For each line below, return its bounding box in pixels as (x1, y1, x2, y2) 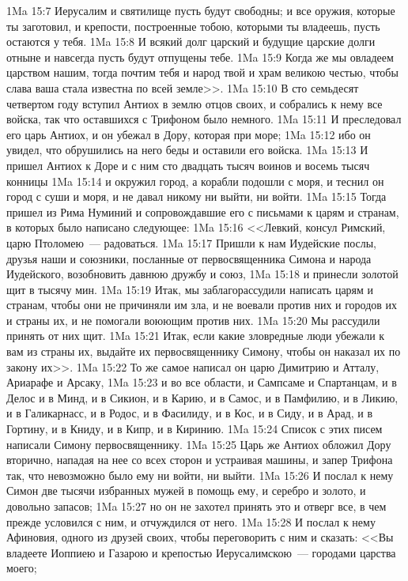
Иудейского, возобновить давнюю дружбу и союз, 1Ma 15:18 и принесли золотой (6, 266, 399, 282)
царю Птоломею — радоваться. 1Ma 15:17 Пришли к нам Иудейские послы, (6, 234, 376, 251)
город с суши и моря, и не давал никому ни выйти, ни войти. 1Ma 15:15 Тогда (6, 188, 387, 205)
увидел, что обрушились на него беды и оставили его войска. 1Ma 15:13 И (6, 141, 368, 158)
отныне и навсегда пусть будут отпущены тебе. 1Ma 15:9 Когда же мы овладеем (6, 48, 394, 65)
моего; (6, 560, 37, 576)
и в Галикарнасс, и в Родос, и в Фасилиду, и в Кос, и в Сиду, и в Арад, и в (6, 405, 373, 421)
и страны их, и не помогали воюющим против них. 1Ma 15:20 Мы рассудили (6, 311, 380, 328)
